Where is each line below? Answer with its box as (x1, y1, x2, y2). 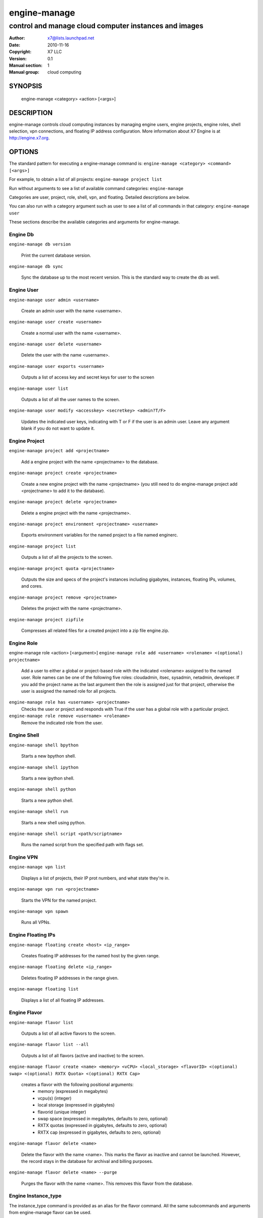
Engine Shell (9, 732, 39, 739)
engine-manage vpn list (9, 864, 66, 870)
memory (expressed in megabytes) (38, 1088, 108, 1094)
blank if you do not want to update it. (21, 425, 95, 431)
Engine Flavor (9, 1009, 42, 1016)
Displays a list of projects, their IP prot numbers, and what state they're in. (21, 875, 170, 881)
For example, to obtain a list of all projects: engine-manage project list (9, 176, 162, 182)
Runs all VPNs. (21, 919, 51, 925)
